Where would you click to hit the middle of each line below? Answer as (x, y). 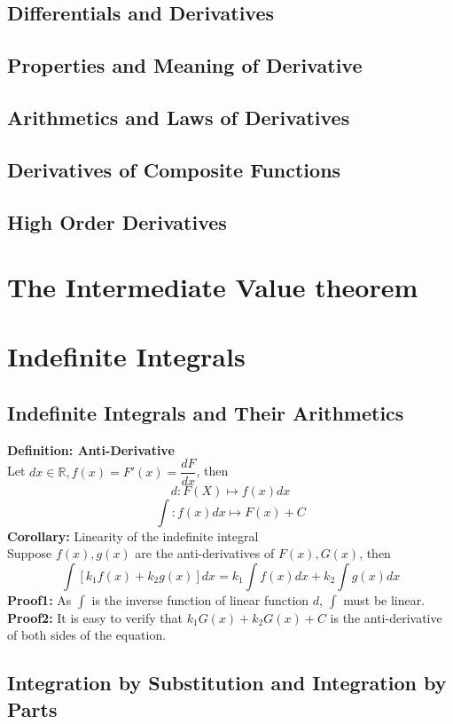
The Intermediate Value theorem (213, 287)
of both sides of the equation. (87, 635)
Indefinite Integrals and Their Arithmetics (206, 413)
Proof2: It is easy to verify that (95, 617)
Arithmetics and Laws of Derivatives (179, 117)
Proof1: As (39, 599)
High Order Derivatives (117, 221)
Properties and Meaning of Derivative (185, 65)
